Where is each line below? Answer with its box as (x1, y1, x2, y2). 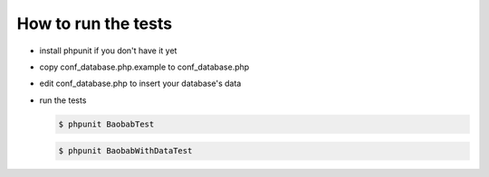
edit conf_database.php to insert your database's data (39, 78, 242, 89)
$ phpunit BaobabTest (58, 118, 155, 129)
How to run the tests (16, 14, 172, 33)
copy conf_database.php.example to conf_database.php (39, 61, 250, 72)
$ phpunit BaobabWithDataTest (58, 145, 193, 156)
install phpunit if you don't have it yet (39, 45, 177, 56)
